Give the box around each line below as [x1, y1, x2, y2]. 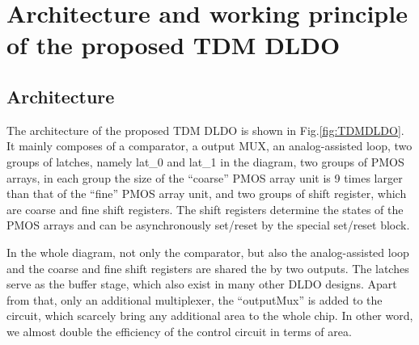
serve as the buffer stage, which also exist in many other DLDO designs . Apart [6, 276, 397, 292]
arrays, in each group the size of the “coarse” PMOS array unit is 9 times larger [6, 169, 403, 186]
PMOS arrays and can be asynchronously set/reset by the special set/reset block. [6, 217, 410, 234]
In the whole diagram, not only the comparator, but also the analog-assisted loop [6, 243, 409, 260]
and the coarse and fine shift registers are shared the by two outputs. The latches [6, 259, 409, 276]
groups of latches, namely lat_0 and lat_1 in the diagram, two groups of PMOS [6, 153, 404, 170]
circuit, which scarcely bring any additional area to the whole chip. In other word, [6, 307, 413, 324]
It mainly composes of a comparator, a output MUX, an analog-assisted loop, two [6, 137, 413, 154]
